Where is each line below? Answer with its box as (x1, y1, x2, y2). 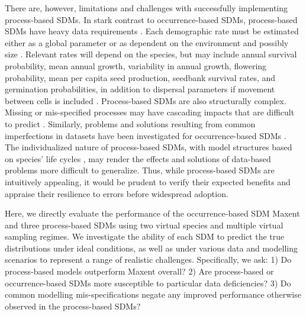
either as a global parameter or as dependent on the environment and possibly (5, 36, 289, 49)
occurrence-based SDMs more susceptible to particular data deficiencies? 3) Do (5, 276, 291, 289)
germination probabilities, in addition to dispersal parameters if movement (5, 83, 275, 95)
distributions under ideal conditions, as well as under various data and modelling (5, 241, 298, 254)
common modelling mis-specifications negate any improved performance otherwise (5, 288, 301, 301)
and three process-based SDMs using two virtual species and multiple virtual (5, 218, 284, 231)
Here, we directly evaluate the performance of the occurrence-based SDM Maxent (5, 207, 300, 220)
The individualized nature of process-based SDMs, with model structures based (5, 141, 292, 153)
